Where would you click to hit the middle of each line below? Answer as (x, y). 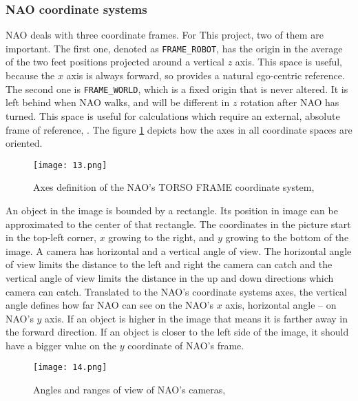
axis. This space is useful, (288, 62)
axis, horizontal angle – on (281, 305)
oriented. (24, 143)
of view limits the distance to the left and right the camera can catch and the (169, 264)
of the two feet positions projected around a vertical (115, 62)
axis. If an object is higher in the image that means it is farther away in (196, 318)
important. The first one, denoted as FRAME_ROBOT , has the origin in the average (174, 48)
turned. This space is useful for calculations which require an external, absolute (173, 115)
